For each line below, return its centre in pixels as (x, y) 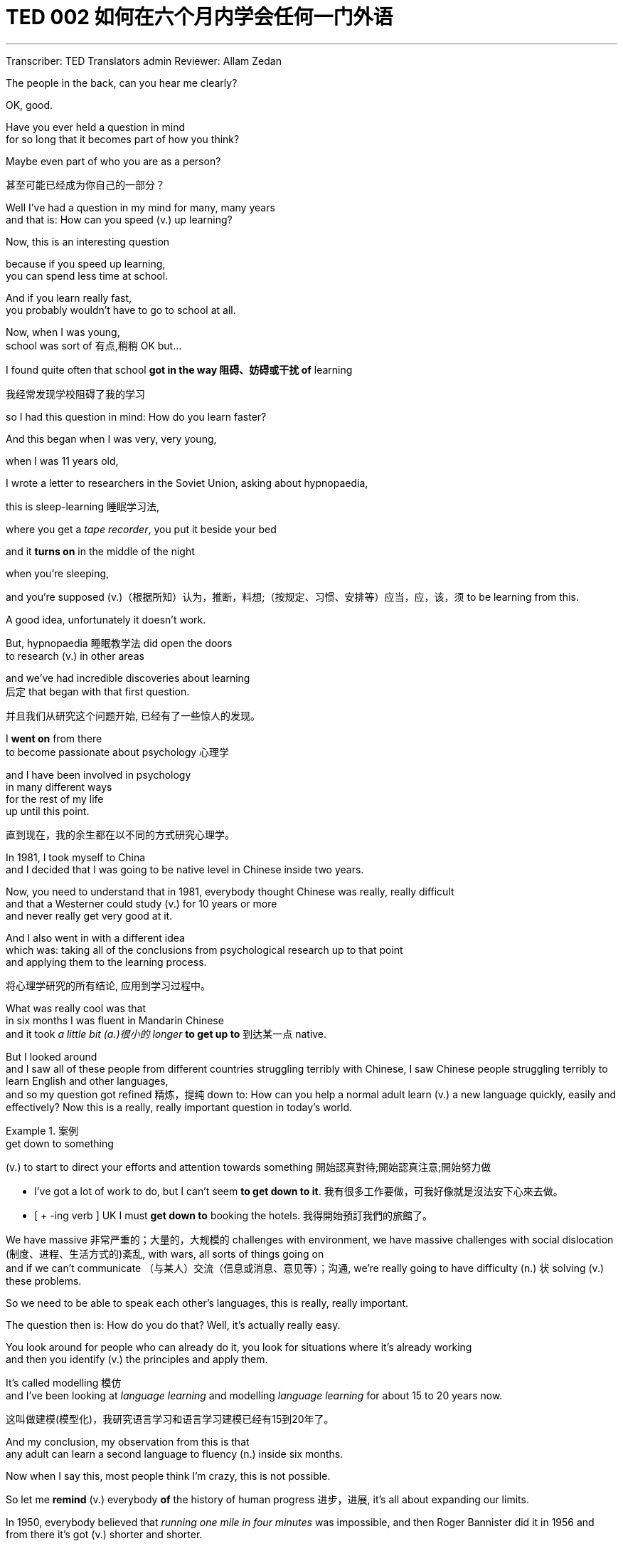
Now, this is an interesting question (88, 241)
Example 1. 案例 (42, 1130)
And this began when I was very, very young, (111, 438)
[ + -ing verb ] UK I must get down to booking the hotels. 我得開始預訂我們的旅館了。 (234, 1215)
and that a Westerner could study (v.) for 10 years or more (142, 903)
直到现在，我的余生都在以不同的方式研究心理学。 (120, 834)
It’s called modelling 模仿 (64, 1382)
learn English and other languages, (87, 1080)
